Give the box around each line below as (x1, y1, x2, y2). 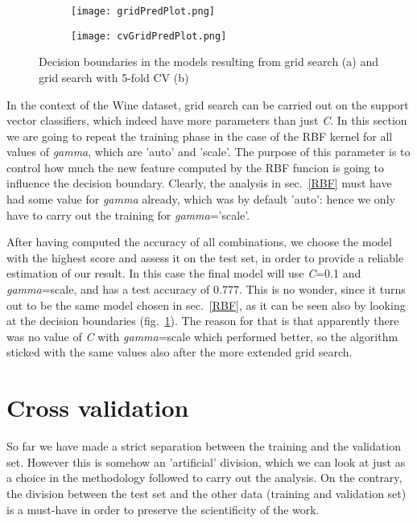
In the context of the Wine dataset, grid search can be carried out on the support (6, 96, 409, 113)
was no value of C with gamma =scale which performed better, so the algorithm (6, 327, 398, 344)
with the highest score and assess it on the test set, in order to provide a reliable (6, 249, 404, 266)
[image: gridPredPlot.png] (71, 6, 215, 17)
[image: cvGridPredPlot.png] (71, 30, 227, 42)
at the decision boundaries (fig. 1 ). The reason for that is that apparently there (6, 312, 399, 329)
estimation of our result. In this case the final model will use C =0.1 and (6, 265, 361, 282)
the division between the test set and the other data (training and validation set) (6, 484, 407, 501)
